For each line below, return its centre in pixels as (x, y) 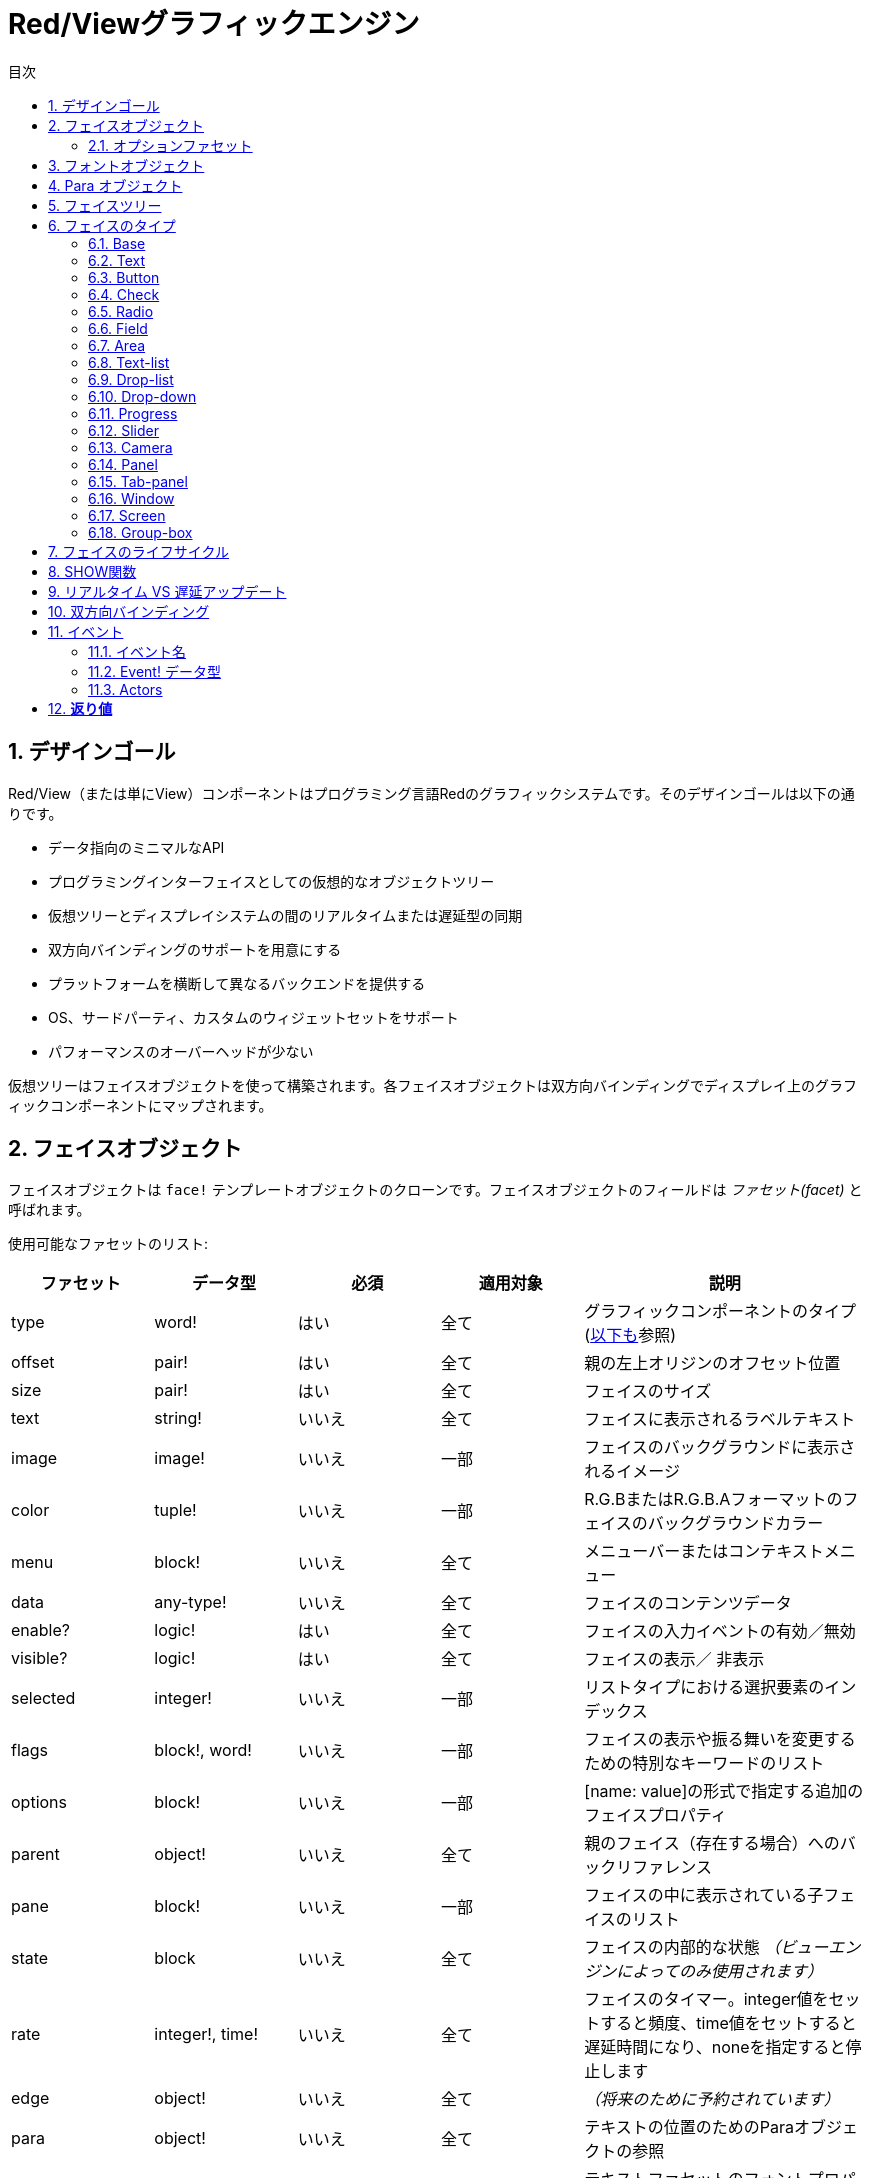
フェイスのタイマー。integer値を (706, 1999)
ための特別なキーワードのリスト (704, 1763)
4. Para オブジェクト (115, 185)
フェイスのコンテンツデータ (688, 1603)
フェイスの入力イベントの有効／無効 (720, 1631)
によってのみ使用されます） (720, 1971)
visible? (39, 1658)
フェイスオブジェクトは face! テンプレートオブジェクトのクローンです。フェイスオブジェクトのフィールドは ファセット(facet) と (435, 1190)
